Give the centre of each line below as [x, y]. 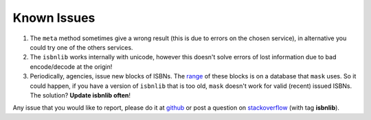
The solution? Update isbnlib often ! [80, 95]
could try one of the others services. [81, 47]
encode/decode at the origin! [71, 66]
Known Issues [54, 18]
